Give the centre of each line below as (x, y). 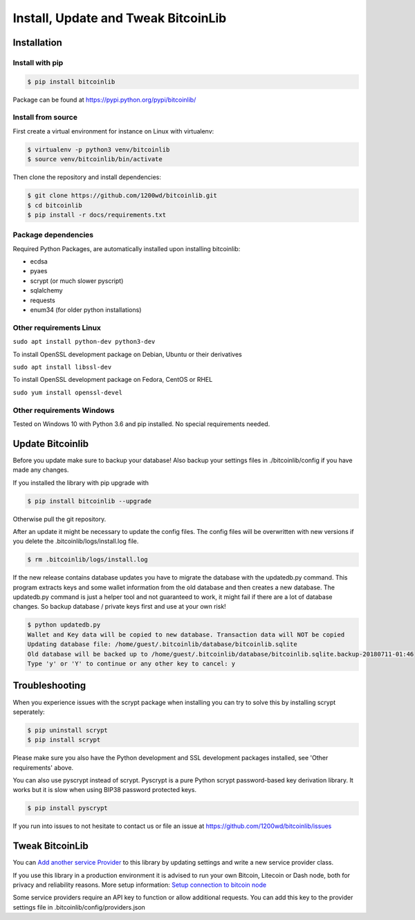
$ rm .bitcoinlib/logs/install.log (87, 560)
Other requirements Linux (57, 327)
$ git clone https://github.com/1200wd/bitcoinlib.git (122, 196)
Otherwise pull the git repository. (59, 519)
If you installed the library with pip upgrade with (81, 482)
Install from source (45, 118)
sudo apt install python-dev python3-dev (84, 342)
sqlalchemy (46, 291)
